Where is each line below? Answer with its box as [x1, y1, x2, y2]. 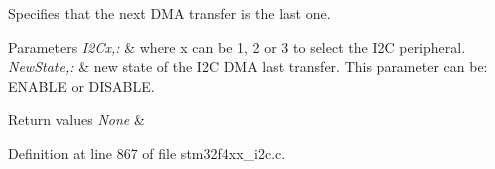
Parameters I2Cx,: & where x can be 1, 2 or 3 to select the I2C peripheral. [8, 36, 466, 57]
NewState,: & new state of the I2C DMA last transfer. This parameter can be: [8, 56, 488, 77]
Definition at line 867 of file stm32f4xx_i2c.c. [8, 142, 286, 163]
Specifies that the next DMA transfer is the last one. [8, 3, 331, 23]
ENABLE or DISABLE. [8, 75, 155, 96]
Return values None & [8, 109, 145, 130]
